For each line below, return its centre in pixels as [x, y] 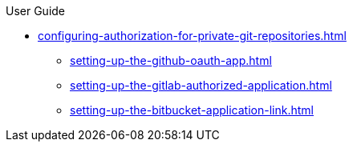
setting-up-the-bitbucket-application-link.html [192, 110]
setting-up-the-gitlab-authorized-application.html [201, 85]
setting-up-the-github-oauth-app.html [171, 60]
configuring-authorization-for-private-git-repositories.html [192, 36]
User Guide [36, 11]
